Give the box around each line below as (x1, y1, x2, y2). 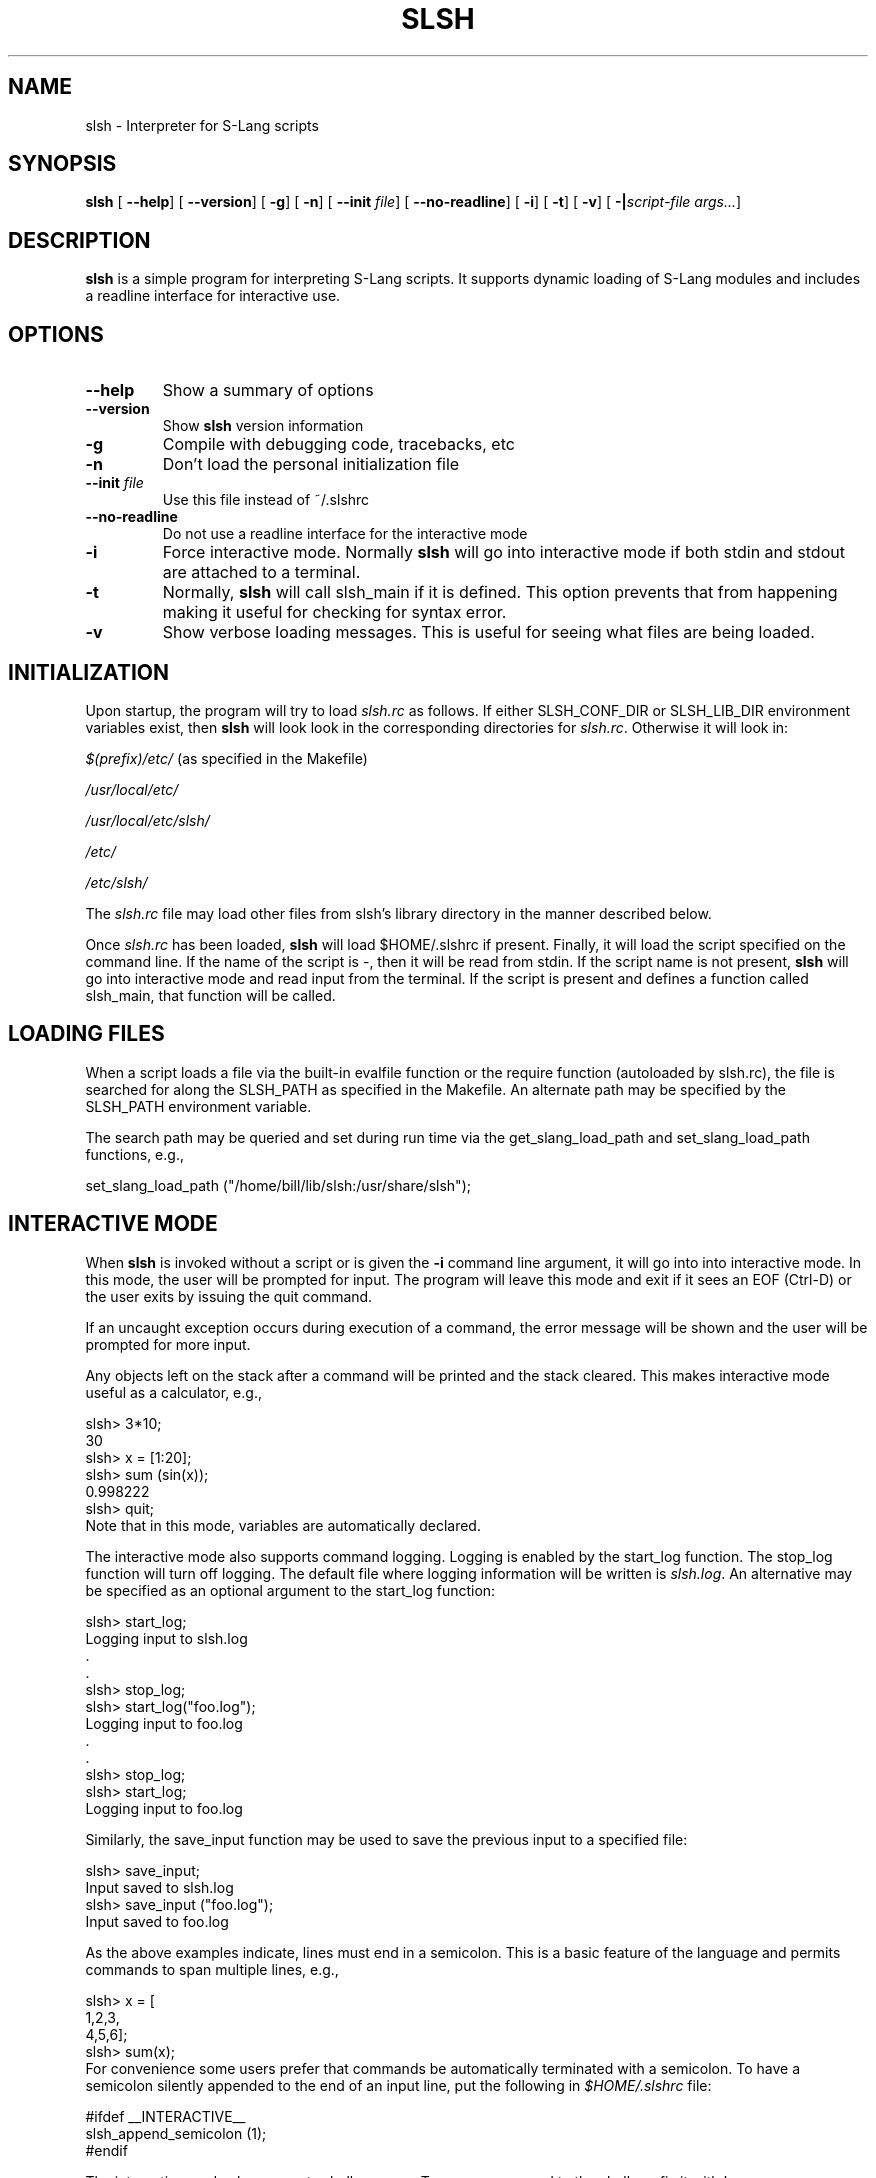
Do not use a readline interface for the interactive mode (162, 525, 528, 543)
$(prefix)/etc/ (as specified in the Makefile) (85, 749, 368, 767)
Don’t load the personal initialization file (162, 454, 460, 475)
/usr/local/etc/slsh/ (85, 811, 210, 829)
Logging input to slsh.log (85, 1629, 248, 1647)
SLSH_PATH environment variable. (85, 1097, 312, 1115)
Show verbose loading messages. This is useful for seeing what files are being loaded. (162, 622, 815, 643)
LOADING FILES (8, 1021, 165, 1047)
